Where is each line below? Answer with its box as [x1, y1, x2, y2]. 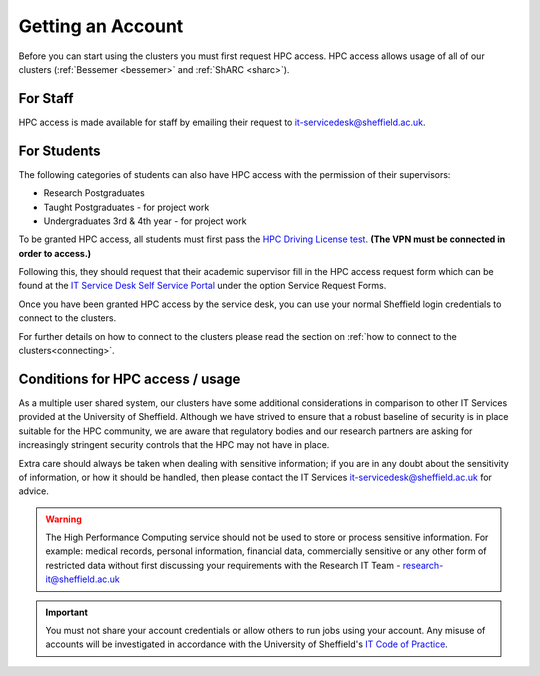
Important [45, 606, 89, 618]
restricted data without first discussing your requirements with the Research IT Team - [45, 559, 401, 571]
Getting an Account [18, 15, 184, 37]
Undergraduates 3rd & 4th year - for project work [43, 215, 247, 227]
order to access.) [18, 247, 92, 259]
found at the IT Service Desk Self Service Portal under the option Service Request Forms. [18, 280, 387, 292]
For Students [18, 142, 101, 159]
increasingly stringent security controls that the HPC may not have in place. [18, 439, 330, 451]
